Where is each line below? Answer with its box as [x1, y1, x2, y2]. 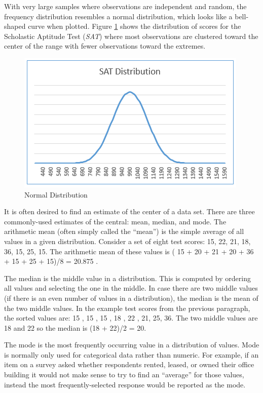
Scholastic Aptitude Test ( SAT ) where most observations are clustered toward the [4, 30, 258, 41]
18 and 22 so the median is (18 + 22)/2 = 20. [4, 322, 146, 333]
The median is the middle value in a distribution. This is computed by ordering [4, 272, 251, 283]
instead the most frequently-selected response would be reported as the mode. [4, 379, 246, 389]
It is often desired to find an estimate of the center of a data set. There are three [4, 206, 255, 217]
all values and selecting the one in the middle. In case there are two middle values [4, 283, 258, 293]
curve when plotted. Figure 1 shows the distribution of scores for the [28, 21, 241, 31]
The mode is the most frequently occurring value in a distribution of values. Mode [4, 339, 259, 350]
